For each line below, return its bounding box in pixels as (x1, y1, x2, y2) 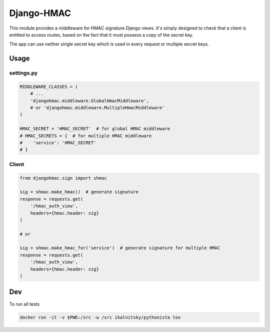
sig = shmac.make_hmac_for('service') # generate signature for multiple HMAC (19, 245, 220, 251)
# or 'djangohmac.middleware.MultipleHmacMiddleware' (30, 105, 165, 111)
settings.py (9, 70, 38, 77)
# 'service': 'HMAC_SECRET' (19, 140, 97, 146)
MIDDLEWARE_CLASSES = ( (19, 84, 78, 90)
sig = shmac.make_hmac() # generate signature (19, 189, 138, 195)
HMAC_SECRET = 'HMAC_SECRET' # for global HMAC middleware (19, 126, 170, 132)
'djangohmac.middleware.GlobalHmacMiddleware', (30, 98, 149, 104)
